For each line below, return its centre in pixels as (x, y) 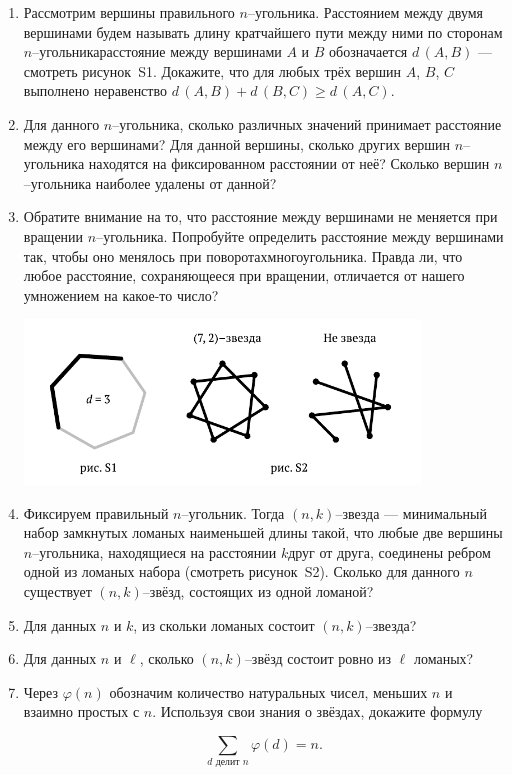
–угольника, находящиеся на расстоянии (154, 551)
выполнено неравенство (95, 90)
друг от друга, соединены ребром (389, 551)
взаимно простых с (81, 711)
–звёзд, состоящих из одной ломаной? (258, 590)
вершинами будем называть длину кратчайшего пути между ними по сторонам (263, 31)
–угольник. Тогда (233, 512)
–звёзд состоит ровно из (318, 658)
